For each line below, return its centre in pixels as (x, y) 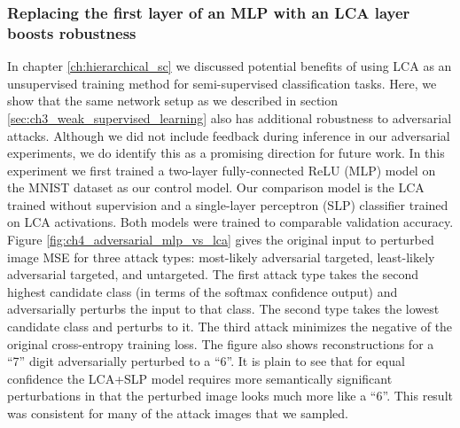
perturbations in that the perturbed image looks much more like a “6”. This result (230, 396)
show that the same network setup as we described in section (173, 101)
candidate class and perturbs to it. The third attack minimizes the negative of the (230, 327)
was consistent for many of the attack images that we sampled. (178, 413)
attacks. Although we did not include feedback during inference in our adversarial (229, 135)
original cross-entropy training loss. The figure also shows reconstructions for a (221, 343)
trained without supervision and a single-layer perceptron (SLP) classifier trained (228, 204)
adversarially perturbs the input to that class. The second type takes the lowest (223, 309)
